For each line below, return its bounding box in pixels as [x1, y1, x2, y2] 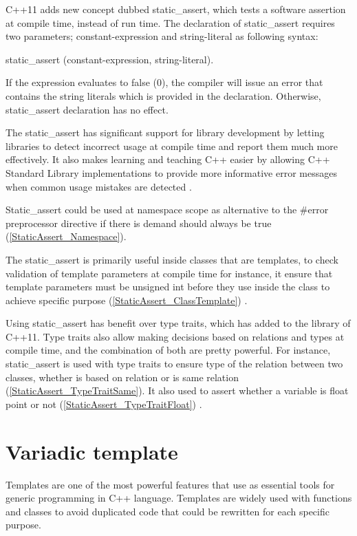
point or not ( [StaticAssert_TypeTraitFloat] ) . [6, 396, 202, 411]
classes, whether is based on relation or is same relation [6, 369, 239, 384]
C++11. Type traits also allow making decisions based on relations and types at [6, 329, 345, 343]
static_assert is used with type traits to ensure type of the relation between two [6, 356, 343, 371]
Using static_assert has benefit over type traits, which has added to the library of [6, 316, 351, 330]
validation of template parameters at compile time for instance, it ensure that [6, 266, 333, 280]
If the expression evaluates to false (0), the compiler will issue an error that [6, 75, 323, 89]
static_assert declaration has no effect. [6, 102, 169, 116]
